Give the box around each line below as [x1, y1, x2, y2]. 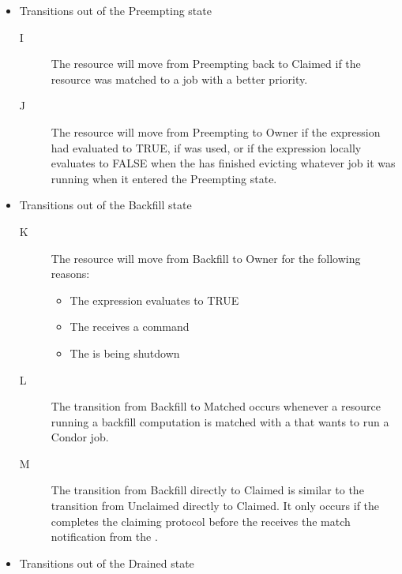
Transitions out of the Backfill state [19, 197, 192, 213]
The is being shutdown [70, 344, 180, 361]
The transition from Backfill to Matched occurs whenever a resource [51, 398, 381, 415]
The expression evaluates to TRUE [70, 291, 239, 308]
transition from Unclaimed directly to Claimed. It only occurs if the [51, 497, 380, 514]
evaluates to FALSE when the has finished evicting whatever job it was [51, 155, 396, 171]
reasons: [51, 265, 90, 282]
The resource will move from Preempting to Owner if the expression [51, 123, 381, 140]
